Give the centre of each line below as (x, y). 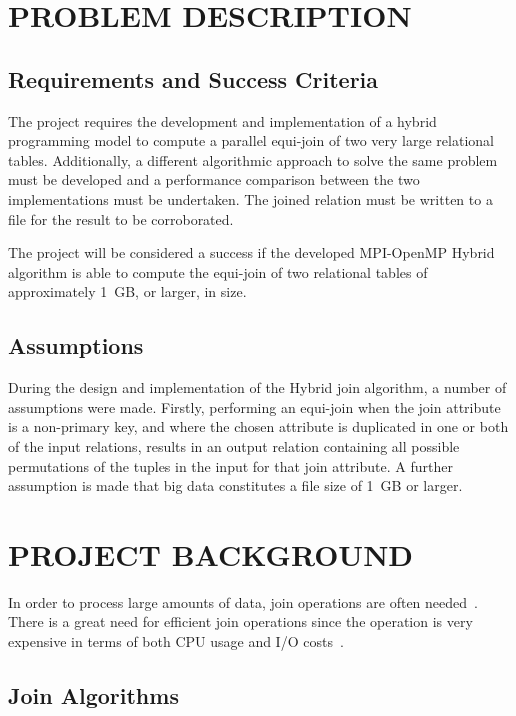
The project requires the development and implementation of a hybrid (222, 120)
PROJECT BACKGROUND (211, 553)
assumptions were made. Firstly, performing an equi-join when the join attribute (254, 406)
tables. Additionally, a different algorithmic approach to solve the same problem (253, 159)
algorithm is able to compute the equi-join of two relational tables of (218, 271)
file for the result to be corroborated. (121, 218)
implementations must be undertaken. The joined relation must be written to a (250, 198)
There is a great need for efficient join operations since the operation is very (240, 621)
